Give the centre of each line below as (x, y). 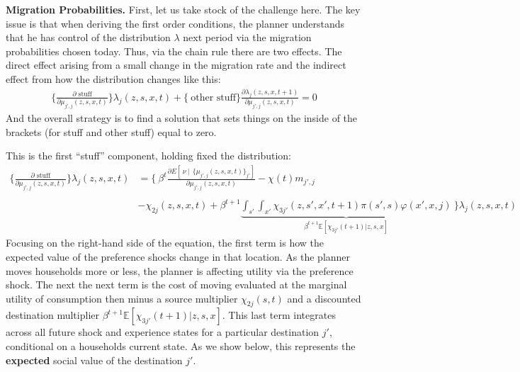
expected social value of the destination (94, 360)
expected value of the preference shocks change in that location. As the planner (178, 256)
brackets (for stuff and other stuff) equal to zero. (111, 131)
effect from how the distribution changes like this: (113, 78)
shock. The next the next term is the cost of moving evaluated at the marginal (176, 284)
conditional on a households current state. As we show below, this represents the (181, 346)
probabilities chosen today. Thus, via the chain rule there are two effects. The (174, 51)
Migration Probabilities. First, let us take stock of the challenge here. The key (183, 9)
